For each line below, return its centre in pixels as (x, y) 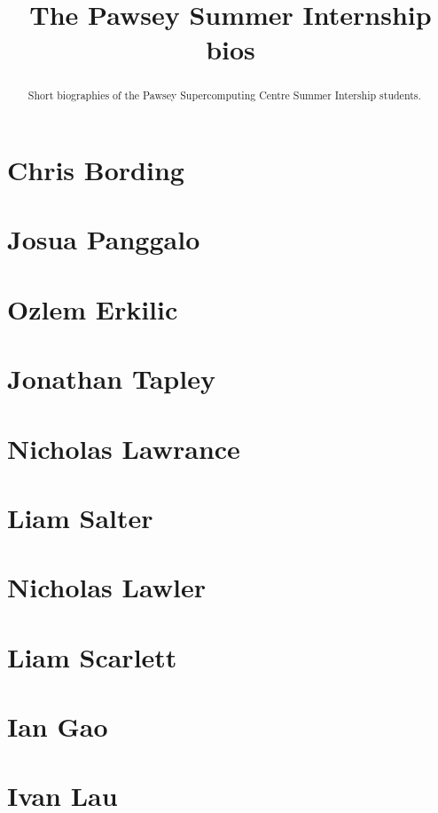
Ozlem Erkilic (93, 308)
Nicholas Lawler (106, 587)
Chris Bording (96, 170)
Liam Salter (80, 517)
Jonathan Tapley (111, 379)
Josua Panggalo (104, 239)
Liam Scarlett (92, 656)
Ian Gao (58, 726)
